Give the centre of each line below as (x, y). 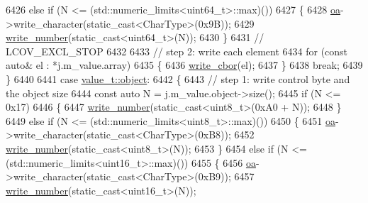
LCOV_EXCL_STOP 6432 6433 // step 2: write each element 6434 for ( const (177, 51)
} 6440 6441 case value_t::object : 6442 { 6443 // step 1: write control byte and (178, 78)
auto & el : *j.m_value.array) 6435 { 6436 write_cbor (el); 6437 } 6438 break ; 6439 (184, 65)
